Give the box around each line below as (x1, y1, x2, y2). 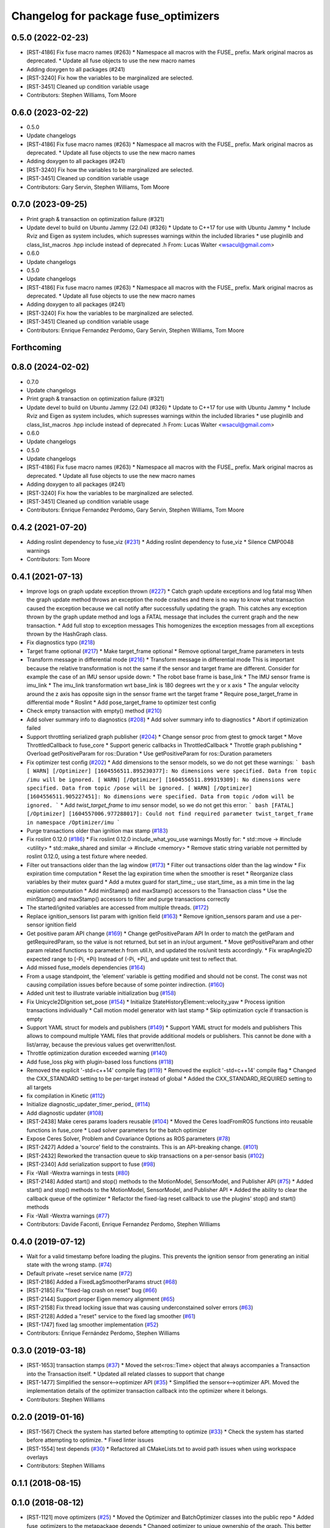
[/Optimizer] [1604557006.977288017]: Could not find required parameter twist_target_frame (26, 810, 314, 817)
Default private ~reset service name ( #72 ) (26, 1269, 133, 1277)
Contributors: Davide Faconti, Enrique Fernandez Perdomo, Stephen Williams (26, 1220, 221, 1228)
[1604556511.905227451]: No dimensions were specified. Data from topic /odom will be (26, 793, 295, 800)
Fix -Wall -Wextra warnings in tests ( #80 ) (26, 1169, 130, 1177)
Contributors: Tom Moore (26, 556, 90, 563)
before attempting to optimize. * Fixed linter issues (26, 1436, 154, 1444)
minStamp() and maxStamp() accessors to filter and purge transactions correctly (26, 895, 230, 903)
